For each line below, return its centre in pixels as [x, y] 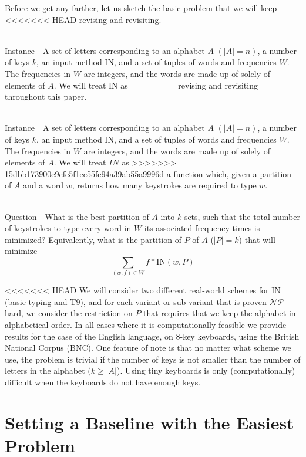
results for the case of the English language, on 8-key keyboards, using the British [152, 336]
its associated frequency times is [202, 228]
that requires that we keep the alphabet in [220, 313]
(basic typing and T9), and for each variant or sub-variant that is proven [136, 301]
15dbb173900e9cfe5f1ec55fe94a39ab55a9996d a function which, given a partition [148, 173]
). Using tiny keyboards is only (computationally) [206, 370]
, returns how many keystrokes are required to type [164, 185]
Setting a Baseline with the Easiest [149, 422]
